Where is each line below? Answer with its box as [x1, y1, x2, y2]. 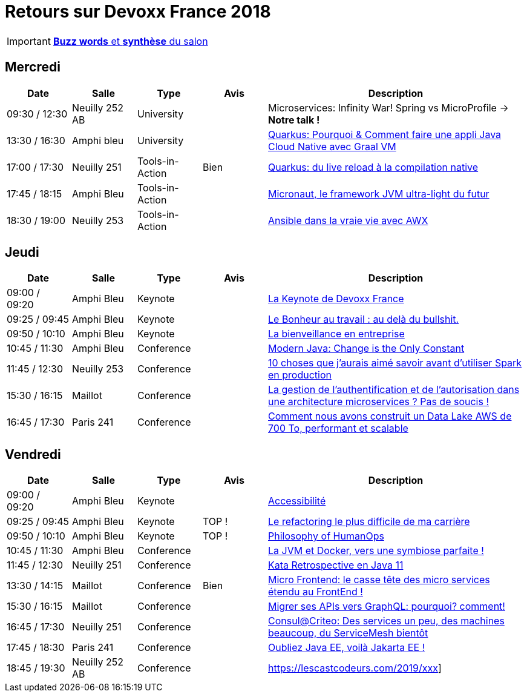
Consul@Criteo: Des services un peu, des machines [268, 615, 505, 627]
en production [268, 369, 332, 382]
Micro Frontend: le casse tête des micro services [268, 573, 490, 586]
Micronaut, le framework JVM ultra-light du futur [268, 187, 489, 200]
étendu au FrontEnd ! [268, 586, 363, 598]
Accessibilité [268, 495, 326, 507]
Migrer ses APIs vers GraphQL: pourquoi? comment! [268, 600, 505, 613]
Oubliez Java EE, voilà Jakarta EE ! [268, 641, 425, 654]
